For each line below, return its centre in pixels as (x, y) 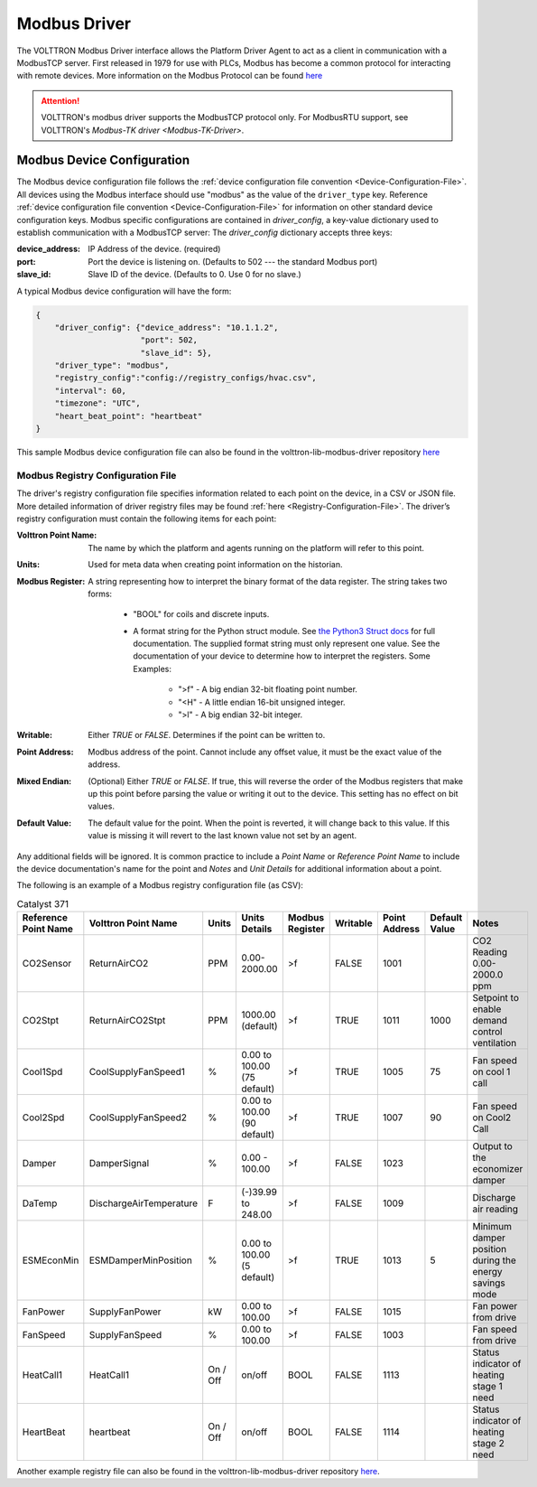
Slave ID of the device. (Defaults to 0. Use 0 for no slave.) (194, 275)
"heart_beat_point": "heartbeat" (129, 416)
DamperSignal (119, 1164)
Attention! (60, 100)
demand (490, 1021)
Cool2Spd (43, 1118)
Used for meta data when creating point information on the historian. (215, 565)
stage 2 (488, 1444)
